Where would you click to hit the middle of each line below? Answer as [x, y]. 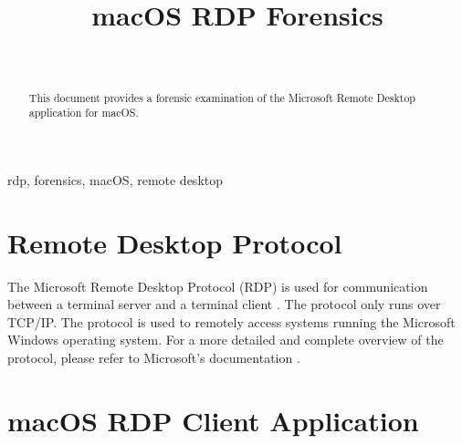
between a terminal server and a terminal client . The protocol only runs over [224, 304]
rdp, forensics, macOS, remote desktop [115, 179]
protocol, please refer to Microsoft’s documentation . [154, 357]
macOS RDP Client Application [213, 420]
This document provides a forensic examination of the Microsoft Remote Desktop [222, 97]
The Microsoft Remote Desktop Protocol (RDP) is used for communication [218, 286]
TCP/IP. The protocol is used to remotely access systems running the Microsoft [231, 321]
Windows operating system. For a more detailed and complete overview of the [226, 340]
